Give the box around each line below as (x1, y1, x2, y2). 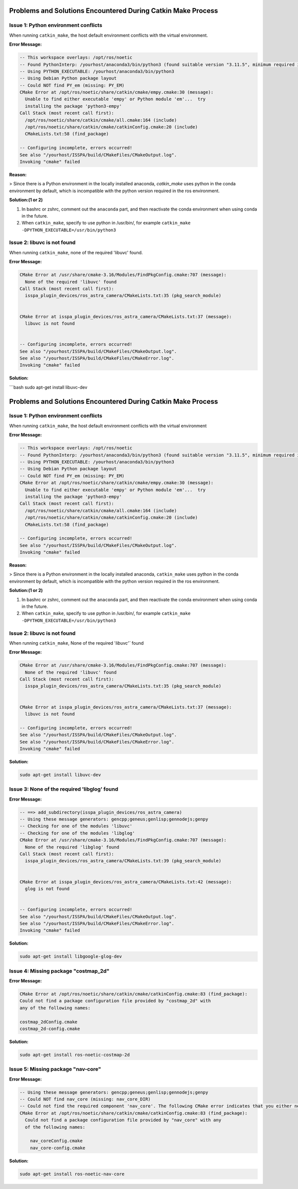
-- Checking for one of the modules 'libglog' (19, 830, 135, 836)
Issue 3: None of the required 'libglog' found (9, 786, 119, 793)
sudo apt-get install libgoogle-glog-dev (19, 954, 122, 960)
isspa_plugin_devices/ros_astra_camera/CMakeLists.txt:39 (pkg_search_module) (25, 858, 222, 864)
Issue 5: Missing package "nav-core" (9, 1066, 101, 1073)
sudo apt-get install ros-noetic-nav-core (19, 1171, 125, 1177)
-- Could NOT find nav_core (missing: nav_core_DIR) (19, 1097, 151, 1102)
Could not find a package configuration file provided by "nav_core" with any (25, 1117, 222, 1123)
